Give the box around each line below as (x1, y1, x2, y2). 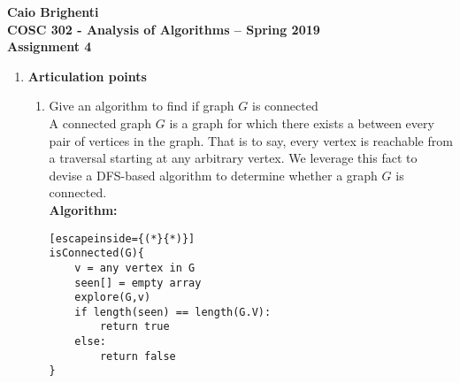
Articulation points (27, 66, 147, 85)
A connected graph (49, 113, 152, 132)
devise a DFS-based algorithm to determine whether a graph (49, 165, 378, 184)
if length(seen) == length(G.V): (74, 305, 272, 318)
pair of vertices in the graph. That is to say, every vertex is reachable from (49, 131, 453, 149)
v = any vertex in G (74, 261, 195, 274)
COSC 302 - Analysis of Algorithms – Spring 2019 (7, 19, 320, 38)
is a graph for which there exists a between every (169, 113, 434, 132)
